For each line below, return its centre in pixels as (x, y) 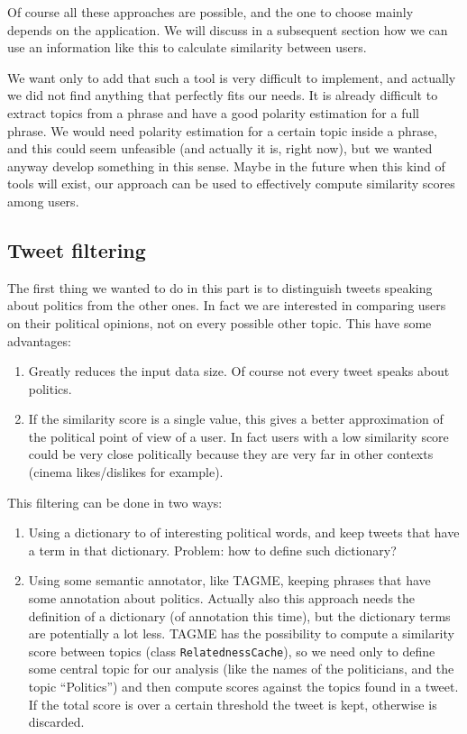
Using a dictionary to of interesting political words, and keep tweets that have (244, 532)
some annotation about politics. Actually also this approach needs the (222, 598)
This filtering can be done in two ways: (115, 502)
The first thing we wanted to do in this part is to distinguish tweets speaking (220, 287)
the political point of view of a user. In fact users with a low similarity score (238, 436)
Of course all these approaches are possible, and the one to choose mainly (211, 12)
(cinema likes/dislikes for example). (126, 472)
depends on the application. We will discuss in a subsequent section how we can (228, 29)
